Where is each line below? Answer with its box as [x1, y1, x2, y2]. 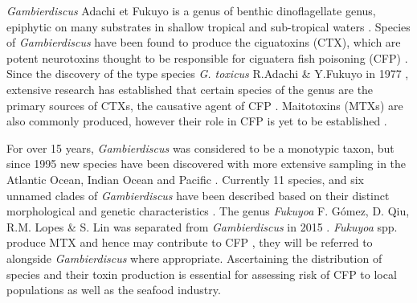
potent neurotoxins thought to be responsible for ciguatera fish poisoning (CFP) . [6, 49, 408, 66]
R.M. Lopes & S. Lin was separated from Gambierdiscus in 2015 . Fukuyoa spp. [6, 218, 398, 235]
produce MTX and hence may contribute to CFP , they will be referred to [6, 234, 373, 251]
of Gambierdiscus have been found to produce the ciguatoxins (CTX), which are [6, 34, 401, 51]
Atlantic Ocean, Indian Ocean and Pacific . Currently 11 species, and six [6, 170, 365, 187]
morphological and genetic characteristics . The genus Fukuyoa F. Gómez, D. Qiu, [6, 203, 410, 219]
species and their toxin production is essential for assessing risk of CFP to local [6, 265, 397, 282]
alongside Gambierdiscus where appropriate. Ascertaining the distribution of [6, 249, 382, 266]
